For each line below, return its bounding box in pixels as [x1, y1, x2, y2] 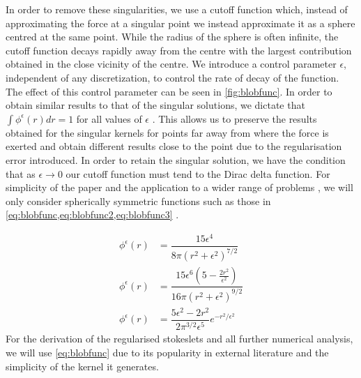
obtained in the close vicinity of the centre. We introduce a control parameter [6, 56, 337, 71]
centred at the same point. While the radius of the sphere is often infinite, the [6, 29, 339, 44]
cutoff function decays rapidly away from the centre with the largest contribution [6, 43, 352, 57]
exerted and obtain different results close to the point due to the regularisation [6, 139, 342, 153]
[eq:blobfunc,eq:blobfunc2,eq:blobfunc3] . [6, 207, 179, 222]
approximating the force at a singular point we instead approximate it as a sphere [6, 15, 355, 30]
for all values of [76, 111, 142, 126]
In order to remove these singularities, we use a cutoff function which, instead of [6, 2, 348, 16]
